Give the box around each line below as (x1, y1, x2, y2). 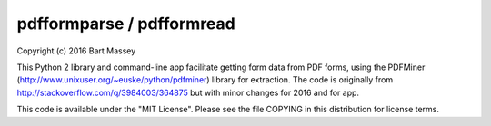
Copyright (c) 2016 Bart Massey (16, 45, 136, 56)
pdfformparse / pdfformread (16, 14, 235, 34)
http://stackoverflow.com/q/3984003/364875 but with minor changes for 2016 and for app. (16, 87, 359, 98)
